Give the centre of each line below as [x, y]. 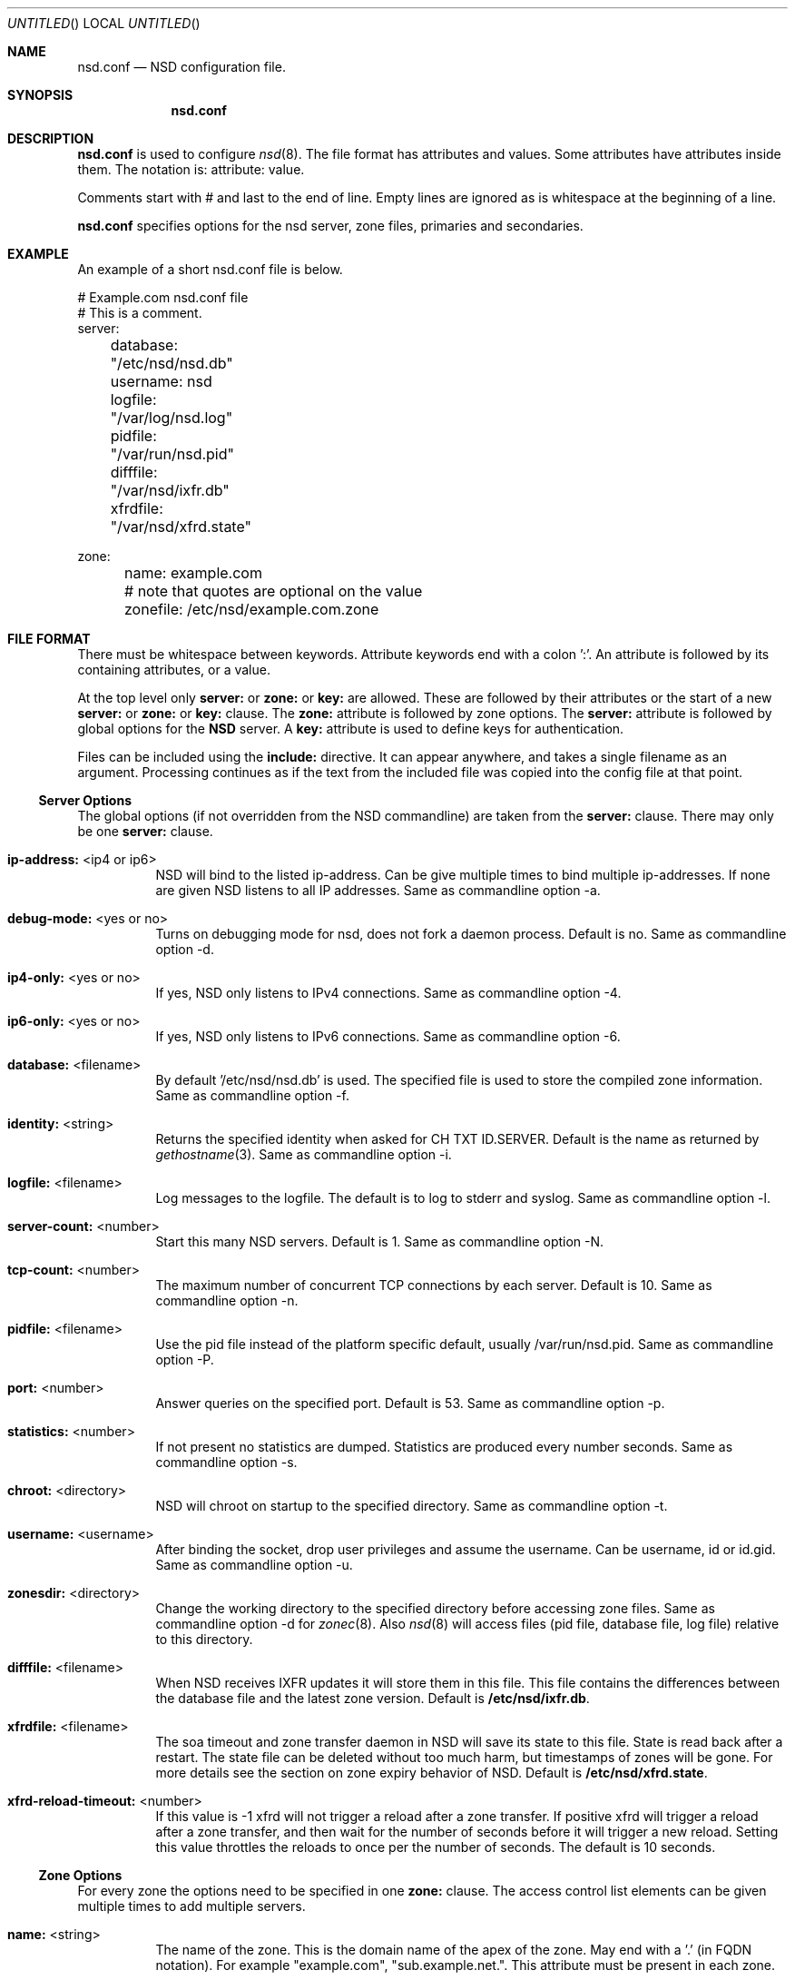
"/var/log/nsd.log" [172, 418]
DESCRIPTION [51, 138]
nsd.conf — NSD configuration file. [182, 67]
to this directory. [204, 1639]
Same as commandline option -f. [252, 1095]
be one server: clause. [145, 831]
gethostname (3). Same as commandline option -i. [304, 1154]
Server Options [85, 800]
